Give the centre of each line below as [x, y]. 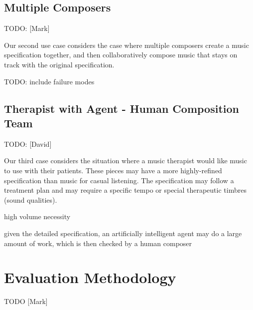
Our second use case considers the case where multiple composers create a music [126, 45]
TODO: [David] [28, 144]
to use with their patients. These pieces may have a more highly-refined [113, 170]
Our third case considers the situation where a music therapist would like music [126, 160]
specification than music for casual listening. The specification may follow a [119, 180]
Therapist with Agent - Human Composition [122, 108]
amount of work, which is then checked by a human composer [98, 243]
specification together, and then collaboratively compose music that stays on [121, 55]
